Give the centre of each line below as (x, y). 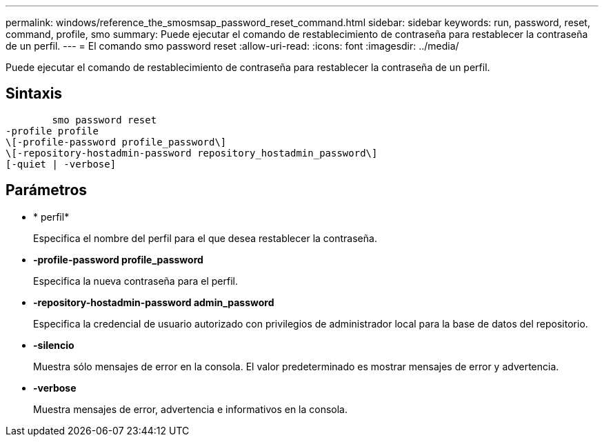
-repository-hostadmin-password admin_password (154, 302)
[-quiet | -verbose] (61, 164)
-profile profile (52, 131)
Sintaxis (34, 94)
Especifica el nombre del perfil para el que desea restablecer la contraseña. (205, 238)
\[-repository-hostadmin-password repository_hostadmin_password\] (192, 153)
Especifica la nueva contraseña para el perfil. (136, 281)
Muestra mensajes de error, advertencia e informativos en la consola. (191, 409)
